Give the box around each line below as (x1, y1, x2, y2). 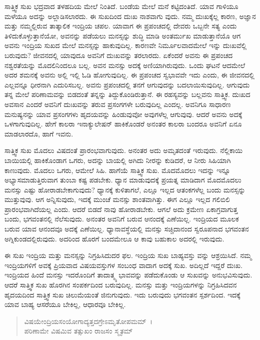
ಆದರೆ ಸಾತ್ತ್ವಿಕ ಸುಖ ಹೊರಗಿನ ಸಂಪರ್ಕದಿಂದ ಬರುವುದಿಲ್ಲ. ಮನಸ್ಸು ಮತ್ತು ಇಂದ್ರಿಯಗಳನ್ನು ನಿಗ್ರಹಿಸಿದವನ (4, 279, 237, 290)
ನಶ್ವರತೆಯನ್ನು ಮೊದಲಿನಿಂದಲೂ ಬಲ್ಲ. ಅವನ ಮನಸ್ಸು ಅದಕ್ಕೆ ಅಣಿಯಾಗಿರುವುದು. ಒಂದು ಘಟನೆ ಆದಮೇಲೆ (4, 59, 246, 70)
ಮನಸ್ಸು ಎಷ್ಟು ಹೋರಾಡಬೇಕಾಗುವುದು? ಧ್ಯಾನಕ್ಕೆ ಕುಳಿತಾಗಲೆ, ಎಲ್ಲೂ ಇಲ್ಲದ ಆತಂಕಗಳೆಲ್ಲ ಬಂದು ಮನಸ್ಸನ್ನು (4, 184, 246, 194)
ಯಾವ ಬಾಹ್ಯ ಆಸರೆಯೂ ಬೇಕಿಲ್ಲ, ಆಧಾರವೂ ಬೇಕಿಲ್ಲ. (4, 299, 126, 309)
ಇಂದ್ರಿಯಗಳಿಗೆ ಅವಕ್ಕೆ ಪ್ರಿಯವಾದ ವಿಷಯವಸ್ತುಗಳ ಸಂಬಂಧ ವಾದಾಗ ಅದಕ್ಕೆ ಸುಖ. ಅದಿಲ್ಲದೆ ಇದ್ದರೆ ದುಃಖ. (4, 259, 243, 270)
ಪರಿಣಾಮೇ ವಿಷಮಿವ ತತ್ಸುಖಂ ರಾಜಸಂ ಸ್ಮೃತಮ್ (24, 325, 133, 336)
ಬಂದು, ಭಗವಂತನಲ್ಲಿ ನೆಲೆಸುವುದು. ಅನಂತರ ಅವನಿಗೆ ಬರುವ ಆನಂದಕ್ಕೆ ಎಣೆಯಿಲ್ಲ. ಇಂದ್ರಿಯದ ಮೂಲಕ (4, 213, 239, 224)
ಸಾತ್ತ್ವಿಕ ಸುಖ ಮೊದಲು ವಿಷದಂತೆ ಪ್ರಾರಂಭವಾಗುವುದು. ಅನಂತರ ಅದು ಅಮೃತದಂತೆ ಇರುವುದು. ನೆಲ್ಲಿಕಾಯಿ (4, 145, 243, 155)
